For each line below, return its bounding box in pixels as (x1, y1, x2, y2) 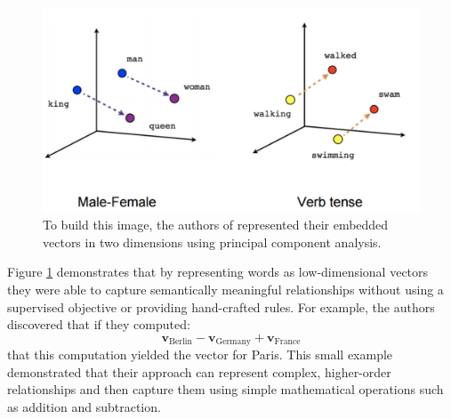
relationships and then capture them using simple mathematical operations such (7, 380, 444, 399)
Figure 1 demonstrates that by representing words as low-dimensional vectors (7, 262, 429, 281)
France (274, 337, 301, 347)
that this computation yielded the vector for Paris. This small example (7, 345, 393, 364)
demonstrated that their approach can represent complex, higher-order (7, 362, 391, 381)
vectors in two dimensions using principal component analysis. (43, 232, 382, 251)
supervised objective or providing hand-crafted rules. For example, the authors (7, 297, 435, 316)
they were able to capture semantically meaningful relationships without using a (7, 280, 444, 298)
